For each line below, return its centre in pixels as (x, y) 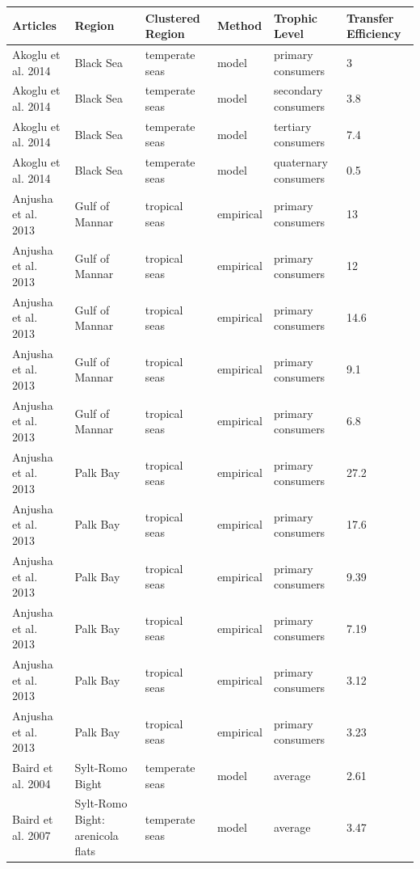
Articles (34, 25)
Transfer (370, 17)
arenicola (97, 835)
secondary (298, 90)
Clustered (172, 17)
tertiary (292, 126)
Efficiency (374, 34)
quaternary (300, 162)
